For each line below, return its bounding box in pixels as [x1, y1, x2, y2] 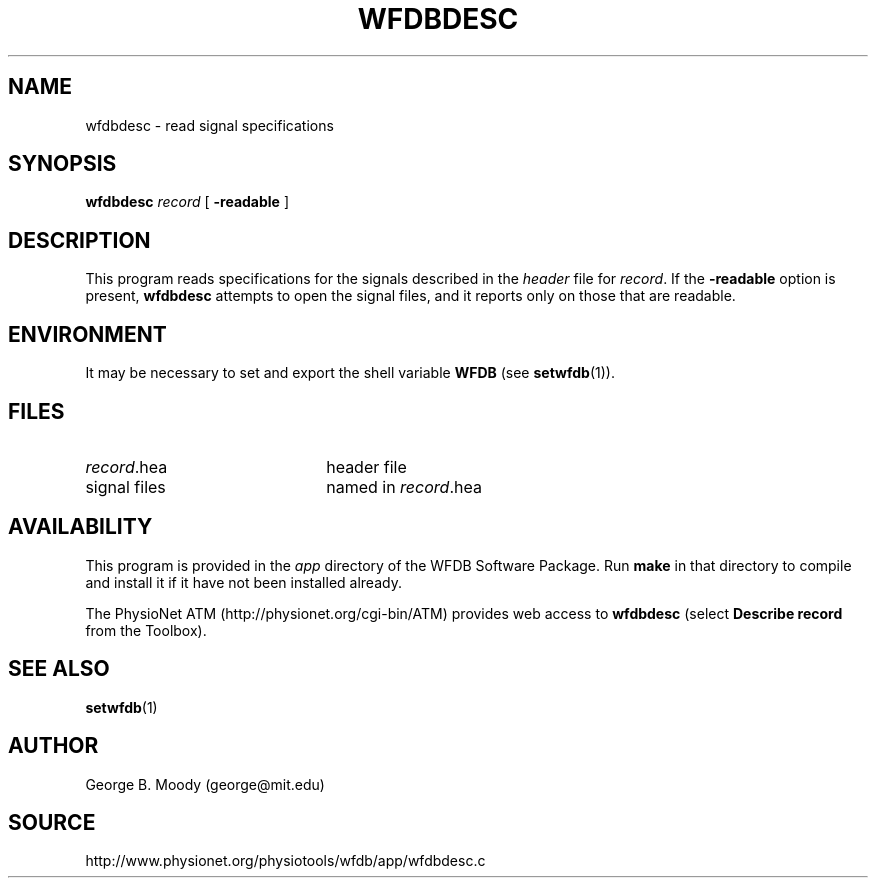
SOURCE [8, 809, 96, 835]
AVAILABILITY [8, 514, 153, 540]
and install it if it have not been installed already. [85, 573, 402, 591]
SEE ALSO [8, 656, 110, 682]
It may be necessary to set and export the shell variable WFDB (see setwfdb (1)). [85, 364, 615, 382]
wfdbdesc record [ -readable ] [85, 193, 290, 211]
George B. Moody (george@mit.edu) [85, 775, 325, 793]
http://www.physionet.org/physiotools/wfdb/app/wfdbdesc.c [85, 852, 486, 870]
